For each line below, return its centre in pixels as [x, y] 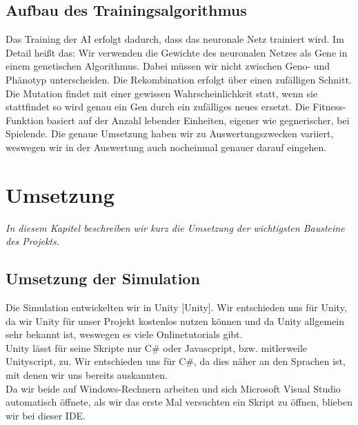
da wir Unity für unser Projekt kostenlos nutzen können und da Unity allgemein [175, 320]
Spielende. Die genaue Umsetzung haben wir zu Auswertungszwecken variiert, [170, 134]
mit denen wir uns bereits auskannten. [87, 375]
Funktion [25, 120]
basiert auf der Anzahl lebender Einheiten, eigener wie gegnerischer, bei [198, 120]
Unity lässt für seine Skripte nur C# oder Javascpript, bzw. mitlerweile [157, 347]
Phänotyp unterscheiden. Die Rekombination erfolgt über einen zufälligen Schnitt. [179, 79]
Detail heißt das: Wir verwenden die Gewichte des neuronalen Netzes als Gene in [177, 52]
